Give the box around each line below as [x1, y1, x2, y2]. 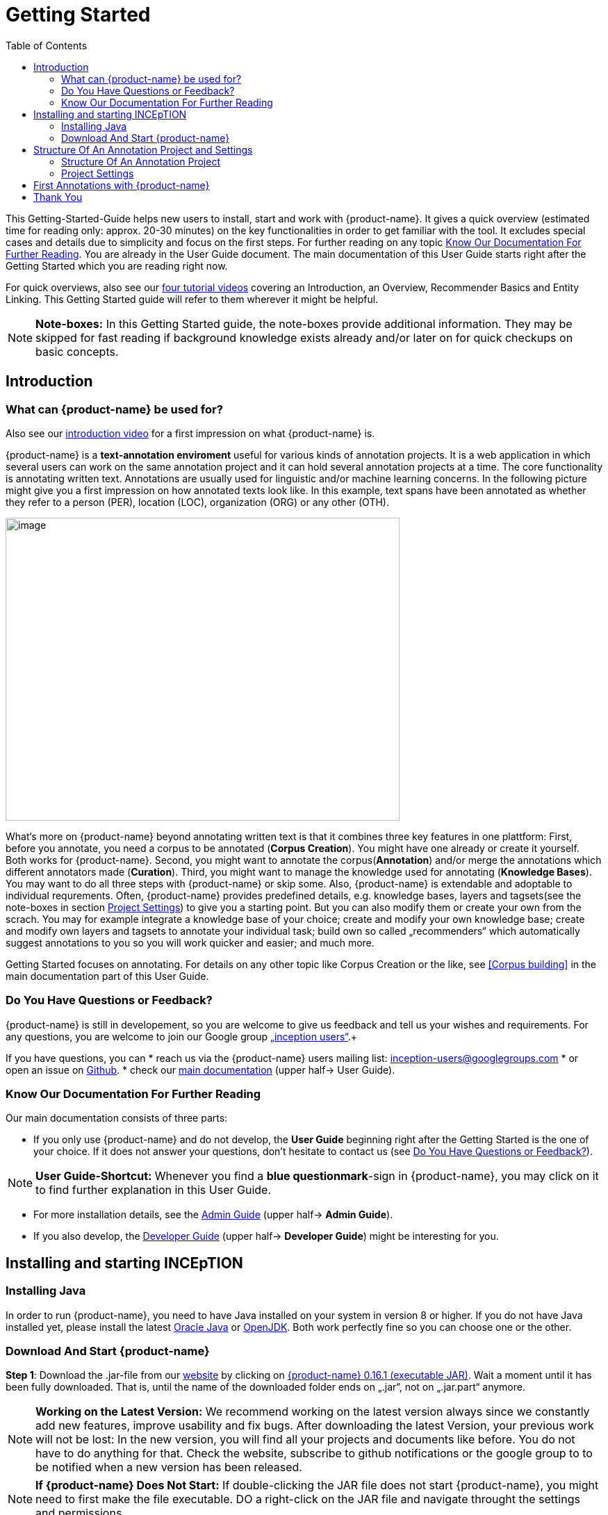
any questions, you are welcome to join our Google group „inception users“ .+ [6, 1030, 357, 1042]
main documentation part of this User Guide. [6, 969, 209, 982]
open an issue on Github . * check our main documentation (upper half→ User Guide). [6, 1063, 395, 1076]
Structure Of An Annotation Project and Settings [33, 143, 253, 156]
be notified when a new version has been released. [35, 1460, 302, 1475]
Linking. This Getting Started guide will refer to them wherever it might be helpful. [6, 293, 379, 305]
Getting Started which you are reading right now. [6, 259, 228, 272]
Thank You [33, 190, 83, 203]
